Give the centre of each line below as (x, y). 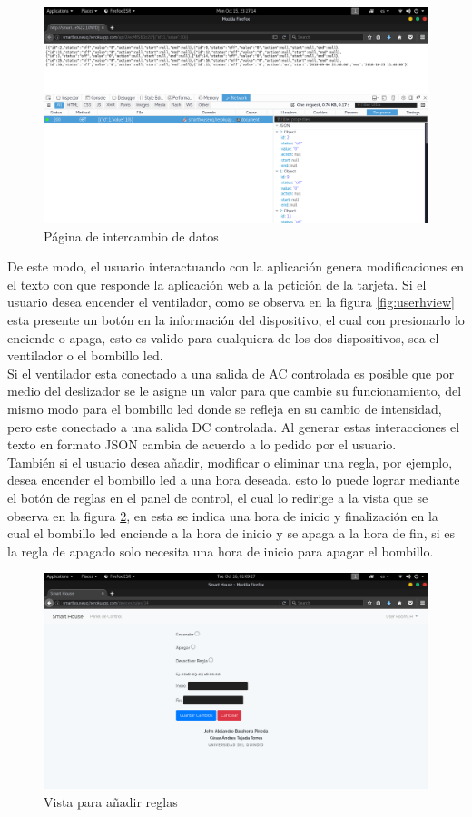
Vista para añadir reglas (111, 802)
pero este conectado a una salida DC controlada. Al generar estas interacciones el (234, 426)
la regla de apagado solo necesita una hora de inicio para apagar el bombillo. (221, 551)
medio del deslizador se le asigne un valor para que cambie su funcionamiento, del (235, 391)
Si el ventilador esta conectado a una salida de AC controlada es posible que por (231, 373)
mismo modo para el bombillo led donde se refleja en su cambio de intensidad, (225, 409)
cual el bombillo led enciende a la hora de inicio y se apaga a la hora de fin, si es (231, 533)
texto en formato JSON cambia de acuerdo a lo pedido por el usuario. (202, 444)
